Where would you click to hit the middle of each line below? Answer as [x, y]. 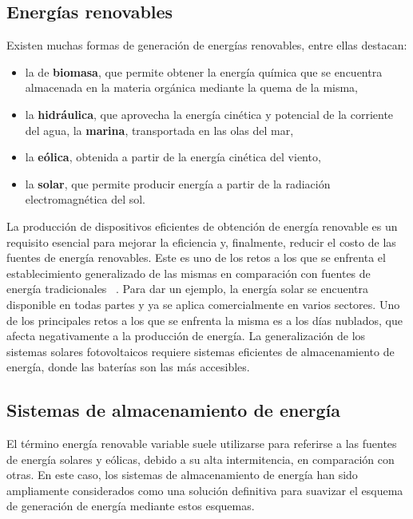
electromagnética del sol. [85, 199]
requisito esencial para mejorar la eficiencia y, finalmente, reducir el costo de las [201, 242]
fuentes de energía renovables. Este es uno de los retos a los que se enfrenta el [196, 258]
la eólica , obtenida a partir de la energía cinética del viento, [173, 157]
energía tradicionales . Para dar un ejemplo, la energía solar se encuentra [187, 289]
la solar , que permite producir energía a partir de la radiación [178, 183]
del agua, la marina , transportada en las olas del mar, [159, 130]
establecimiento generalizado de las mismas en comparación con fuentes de [189, 273]
